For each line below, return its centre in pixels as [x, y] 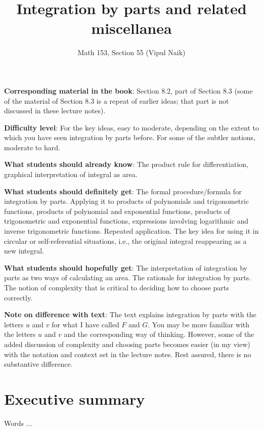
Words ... [18, 423]
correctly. [18, 297]
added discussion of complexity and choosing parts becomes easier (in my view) [127, 344]
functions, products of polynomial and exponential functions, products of [117, 211]
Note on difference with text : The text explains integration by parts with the [130, 314]
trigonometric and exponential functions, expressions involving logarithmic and [126, 221]
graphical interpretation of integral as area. [71, 174]
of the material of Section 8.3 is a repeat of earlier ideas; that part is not [117, 100]
